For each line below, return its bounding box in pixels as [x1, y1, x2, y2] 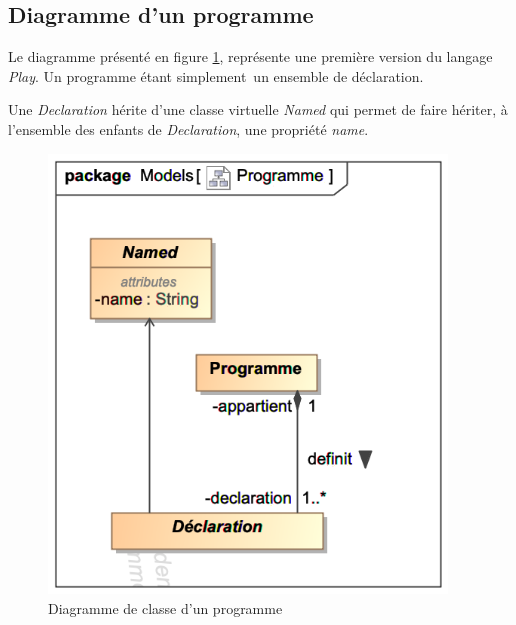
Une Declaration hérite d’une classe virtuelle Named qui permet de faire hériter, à [8, 99, 508, 120]
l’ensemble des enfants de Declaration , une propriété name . [8, 118, 369, 139]
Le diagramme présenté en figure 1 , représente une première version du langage [8, 46, 493, 67]
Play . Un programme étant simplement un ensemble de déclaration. [8, 65, 424, 86]
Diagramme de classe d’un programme [48, 597, 283, 618]
